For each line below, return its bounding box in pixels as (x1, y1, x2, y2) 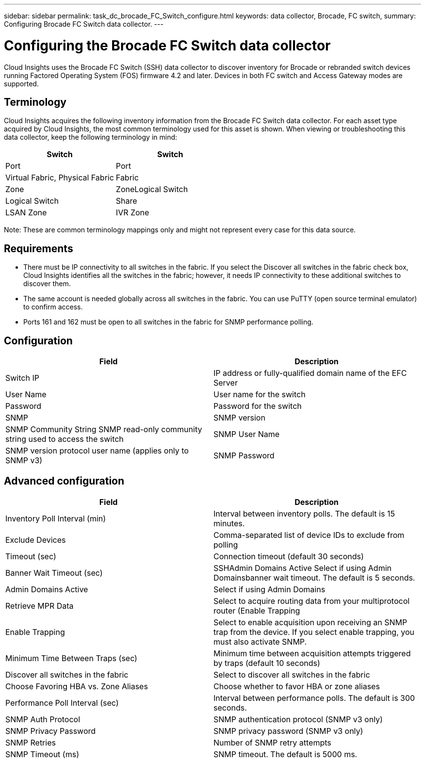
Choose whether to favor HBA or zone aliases (213, 681, 380, 691)
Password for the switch (213, 401, 302, 411)
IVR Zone (115, 208, 149, 218)
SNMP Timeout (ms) (5, 749, 79, 759)
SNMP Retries (5, 737, 56, 747)
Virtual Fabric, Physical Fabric (5, 173, 114, 183)
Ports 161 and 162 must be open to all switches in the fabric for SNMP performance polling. (23, 318, 313, 326)
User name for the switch (213, 389, 306, 400)
